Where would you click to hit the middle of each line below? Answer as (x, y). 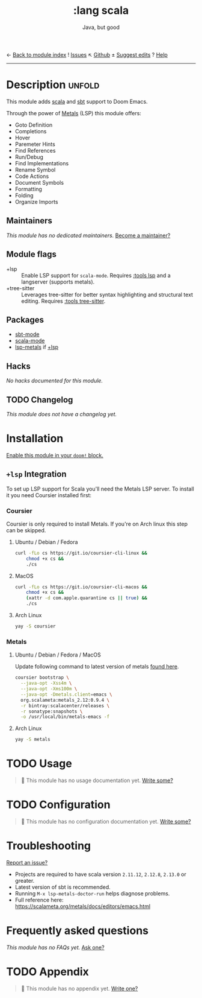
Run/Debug (29, 157)
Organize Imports (36, 202)
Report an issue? (27, 862)
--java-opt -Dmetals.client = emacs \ (66, 694)
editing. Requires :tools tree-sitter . (63, 301)
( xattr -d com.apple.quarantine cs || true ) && (87, 598)
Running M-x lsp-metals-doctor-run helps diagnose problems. (92, 893)
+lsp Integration (36, 474)
